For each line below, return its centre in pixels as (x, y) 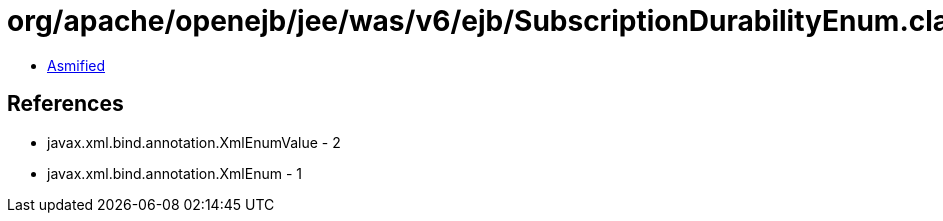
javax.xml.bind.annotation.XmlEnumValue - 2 (194, 142)
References (65, 104)
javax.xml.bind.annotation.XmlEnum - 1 (174, 173)
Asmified (76, 65)
